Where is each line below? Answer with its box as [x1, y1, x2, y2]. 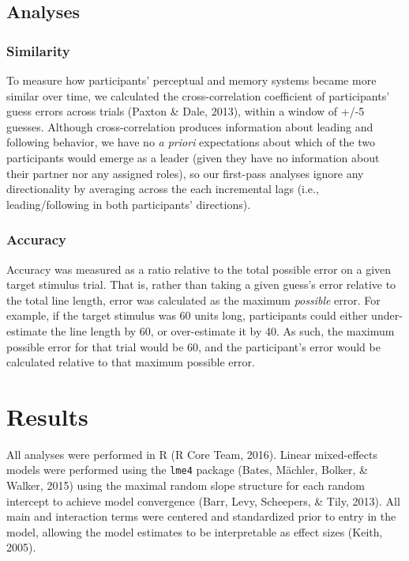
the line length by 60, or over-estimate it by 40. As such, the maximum [51, 322, 395, 339]
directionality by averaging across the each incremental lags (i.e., [6, 180, 319, 197]
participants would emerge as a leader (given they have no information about [6, 149, 380, 165]
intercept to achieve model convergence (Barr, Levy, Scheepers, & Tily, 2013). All [6, 492, 400, 509]
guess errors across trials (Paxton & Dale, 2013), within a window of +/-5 [6, 103, 365, 119]
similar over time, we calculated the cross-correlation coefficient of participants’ [6, 87, 390, 104]
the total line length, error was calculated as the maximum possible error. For [6, 291, 381, 308]
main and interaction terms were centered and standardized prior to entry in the [6, 508, 396, 525]
